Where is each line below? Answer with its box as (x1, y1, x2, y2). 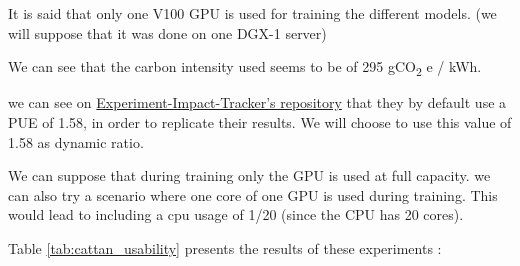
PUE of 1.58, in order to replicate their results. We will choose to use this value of (8, 111, 512, 132)
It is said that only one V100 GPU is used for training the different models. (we (8, 3, 497, 23)
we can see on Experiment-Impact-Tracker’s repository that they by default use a (8, 92, 507, 113)
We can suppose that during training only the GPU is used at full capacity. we (8, 165, 491, 186)
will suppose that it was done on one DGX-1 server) (8, 22, 327, 43)
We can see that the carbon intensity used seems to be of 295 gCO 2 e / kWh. (8, 56, 482, 79)
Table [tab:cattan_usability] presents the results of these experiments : (8, 237, 442, 258)
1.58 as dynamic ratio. (8, 131, 144, 152)
